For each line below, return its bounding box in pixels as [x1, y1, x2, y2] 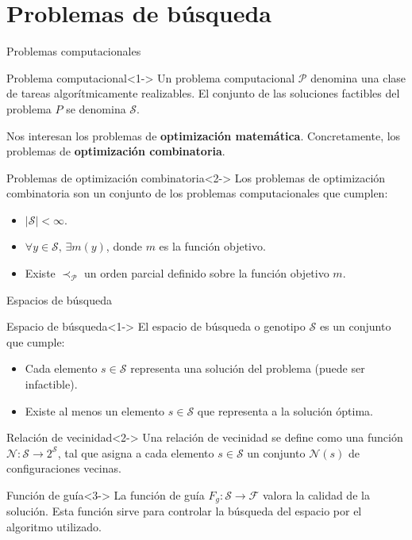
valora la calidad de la [262, 487, 370, 503]
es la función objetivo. [159, 238, 266, 255]
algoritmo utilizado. [6, 519, 102, 535]
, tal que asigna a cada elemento [57, 444, 214, 461]
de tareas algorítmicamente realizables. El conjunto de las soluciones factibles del [6, 85, 400, 101]
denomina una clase [310, 69, 406, 86]
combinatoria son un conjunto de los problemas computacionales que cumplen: [6, 185, 388, 201]
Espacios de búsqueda [6, 291, 113, 308]
